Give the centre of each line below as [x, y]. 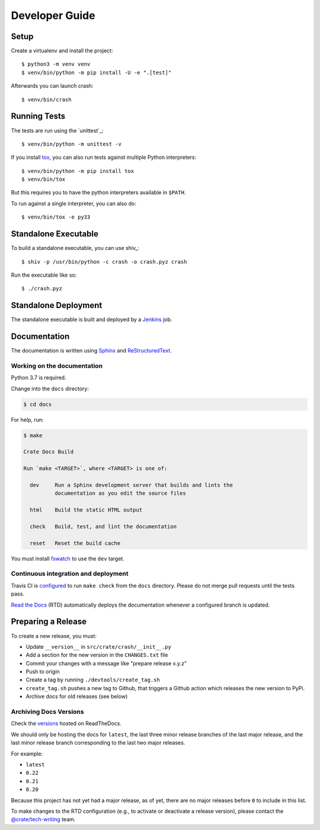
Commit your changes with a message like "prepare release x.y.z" [106, 663]
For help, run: [27, 419]
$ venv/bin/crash [47, 100]
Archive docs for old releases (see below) [77, 697]
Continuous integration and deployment [70, 573]
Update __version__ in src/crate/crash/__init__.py [98, 646]
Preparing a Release [49, 622]
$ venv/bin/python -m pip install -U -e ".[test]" [97, 72]
